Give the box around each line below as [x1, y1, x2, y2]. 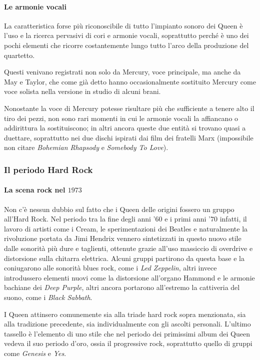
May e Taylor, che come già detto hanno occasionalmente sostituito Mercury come [4, 76, 256, 86]
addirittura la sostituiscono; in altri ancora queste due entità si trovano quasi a [4, 122, 246, 133]
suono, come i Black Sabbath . [4, 291, 92, 302]
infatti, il [219, 213, 247, 224]
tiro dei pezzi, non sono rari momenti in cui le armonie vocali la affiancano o [4, 112, 238, 123]
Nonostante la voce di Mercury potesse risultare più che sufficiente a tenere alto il [4, 102, 254, 113]
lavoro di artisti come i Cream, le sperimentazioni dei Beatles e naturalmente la [4, 223, 248, 233]
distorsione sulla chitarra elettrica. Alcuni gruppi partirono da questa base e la [4, 252, 244, 263]
